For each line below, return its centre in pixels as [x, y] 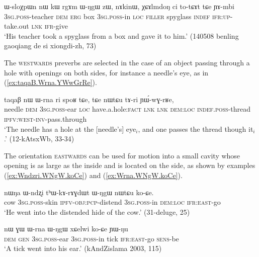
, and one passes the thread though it [196, 128]
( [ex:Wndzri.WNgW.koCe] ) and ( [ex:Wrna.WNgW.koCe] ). [93, 175]
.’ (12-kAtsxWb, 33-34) [39, 139]
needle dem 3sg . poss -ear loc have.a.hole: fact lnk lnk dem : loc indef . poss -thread [127, 109]
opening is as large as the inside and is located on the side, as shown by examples [130, 165]
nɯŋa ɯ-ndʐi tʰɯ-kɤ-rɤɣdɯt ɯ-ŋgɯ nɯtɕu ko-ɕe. [79, 192]
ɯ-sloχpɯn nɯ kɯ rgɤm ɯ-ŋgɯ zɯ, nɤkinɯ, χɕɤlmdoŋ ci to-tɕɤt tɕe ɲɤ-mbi [119, 6]
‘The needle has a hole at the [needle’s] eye [70, 128]
